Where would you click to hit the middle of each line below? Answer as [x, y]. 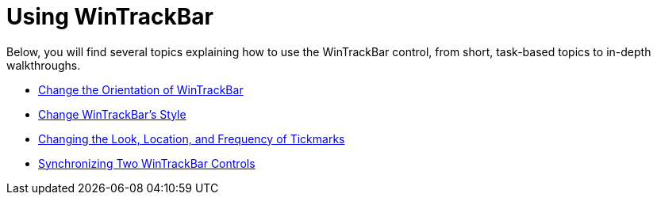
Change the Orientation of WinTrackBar [141, 89]
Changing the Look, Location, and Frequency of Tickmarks [192, 138]
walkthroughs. [44, 65]
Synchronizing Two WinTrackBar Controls [147, 163]
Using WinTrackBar [110, 17]
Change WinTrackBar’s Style [112, 114]
